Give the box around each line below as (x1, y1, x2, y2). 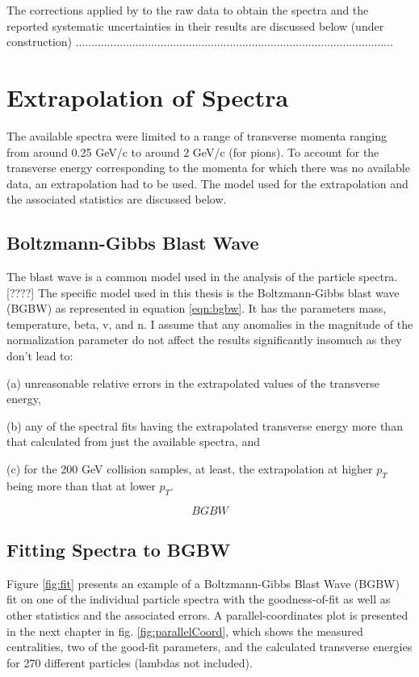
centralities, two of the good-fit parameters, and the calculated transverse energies (6, 638, 413, 655)
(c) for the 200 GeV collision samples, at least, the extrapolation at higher (6, 460, 373, 477)
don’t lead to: (6, 347, 73, 364)
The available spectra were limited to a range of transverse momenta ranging (6, 127, 387, 144)
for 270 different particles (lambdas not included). (6, 654, 253, 671)
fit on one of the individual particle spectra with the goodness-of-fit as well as (6, 591, 391, 608)
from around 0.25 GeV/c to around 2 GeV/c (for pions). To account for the (6, 143, 379, 160)
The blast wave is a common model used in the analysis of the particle (6, 268, 355, 285)
